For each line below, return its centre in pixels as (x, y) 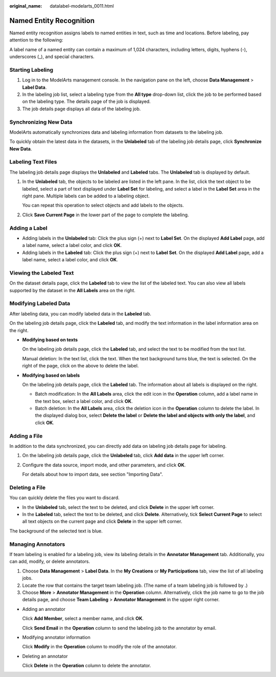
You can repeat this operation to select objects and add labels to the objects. (103, 206)
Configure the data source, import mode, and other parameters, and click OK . (104, 465)
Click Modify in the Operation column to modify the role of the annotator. (99, 647)
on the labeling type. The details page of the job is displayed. (86, 101)
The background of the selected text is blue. (56, 531)
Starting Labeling (31, 70)
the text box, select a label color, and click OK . (84, 401)
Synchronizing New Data (41, 122)
